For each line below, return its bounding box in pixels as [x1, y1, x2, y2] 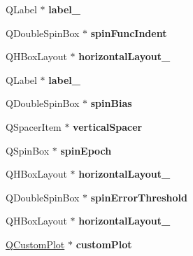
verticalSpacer [73, 119, 143, 134]
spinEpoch [60, 143, 112, 157]
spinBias [90, 96, 132, 111]
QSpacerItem [6, 119, 62, 134]
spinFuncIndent [90, 25, 167, 40]
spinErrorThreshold [90, 190, 187, 204]
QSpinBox [6, 143, 50, 157]
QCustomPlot [6, 236, 65, 251]
